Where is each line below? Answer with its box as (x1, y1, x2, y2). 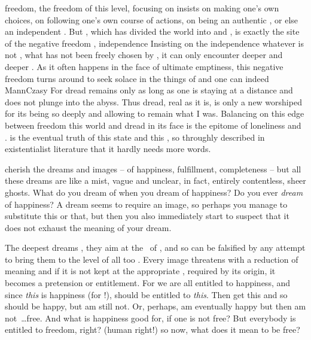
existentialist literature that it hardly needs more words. (5, 142, 211, 155)
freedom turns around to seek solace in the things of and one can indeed (5, 72, 269, 84)
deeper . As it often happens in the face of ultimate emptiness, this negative (5, 60, 283, 72)
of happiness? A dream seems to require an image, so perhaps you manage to (5, 198, 288, 210)
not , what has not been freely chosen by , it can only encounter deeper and (5, 48, 283, 61)
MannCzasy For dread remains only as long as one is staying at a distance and (5, 84, 293, 96)
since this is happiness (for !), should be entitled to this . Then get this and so (5, 288, 288, 300)
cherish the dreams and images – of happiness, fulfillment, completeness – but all (5, 162, 301, 175)
